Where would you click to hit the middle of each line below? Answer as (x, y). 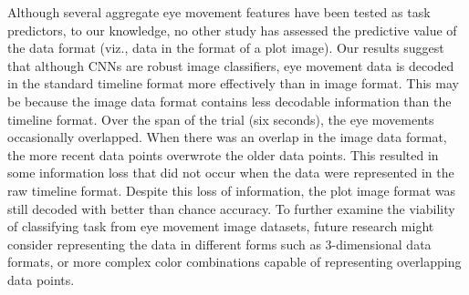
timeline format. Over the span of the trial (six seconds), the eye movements (221, 119)
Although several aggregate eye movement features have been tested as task (219, 12)
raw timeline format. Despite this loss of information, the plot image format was (232, 190)
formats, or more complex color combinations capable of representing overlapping (234, 262)
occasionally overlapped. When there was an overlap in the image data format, (227, 137)
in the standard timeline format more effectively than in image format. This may (233, 83)
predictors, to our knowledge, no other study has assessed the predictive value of (232, 30)
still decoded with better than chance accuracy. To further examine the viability (231, 208)
